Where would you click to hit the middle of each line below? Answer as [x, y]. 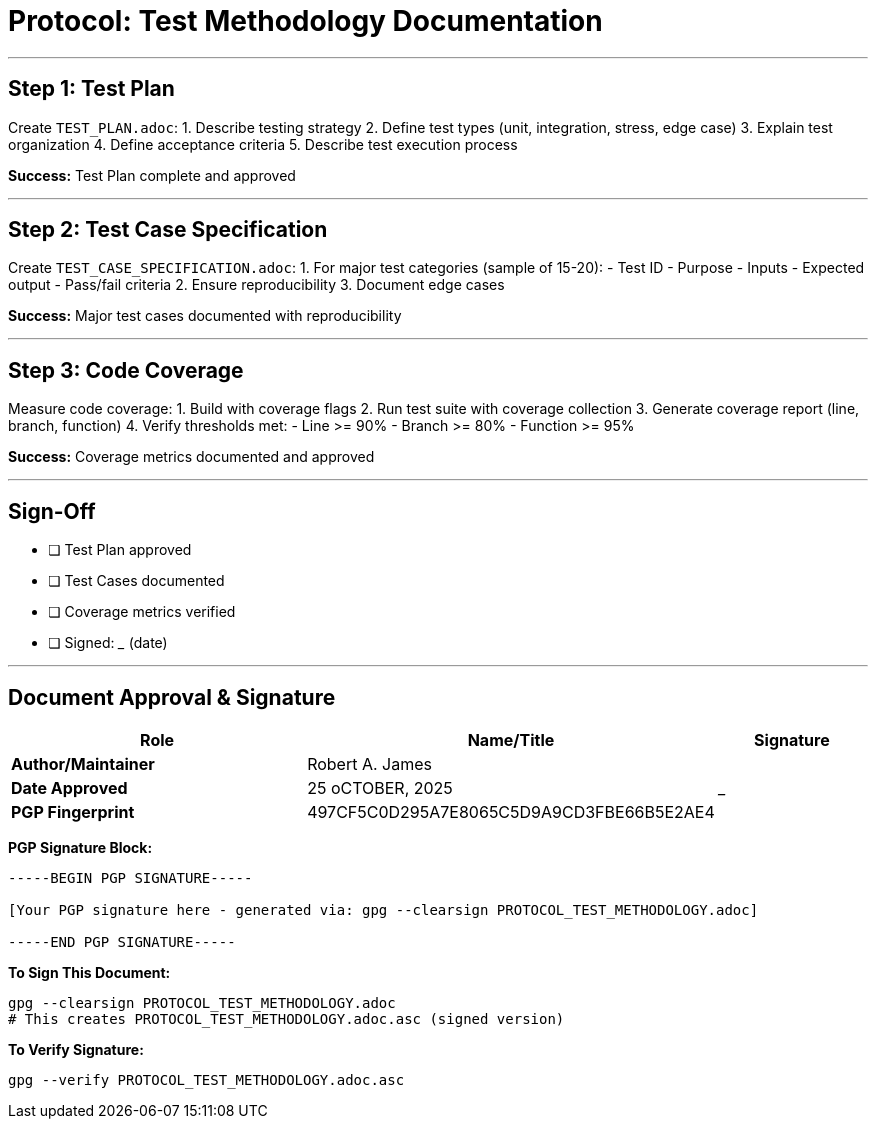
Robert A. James [369, 763]
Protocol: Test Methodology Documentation [305, 21]
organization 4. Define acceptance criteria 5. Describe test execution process [263, 144]
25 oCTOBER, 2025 [380, 787]
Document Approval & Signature [172, 697]
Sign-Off [52, 511]
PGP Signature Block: [80, 847]
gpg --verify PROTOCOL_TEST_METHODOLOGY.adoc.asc [206, 1079]
